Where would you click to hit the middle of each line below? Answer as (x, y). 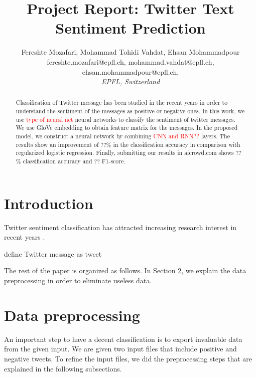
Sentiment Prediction (131, 28)
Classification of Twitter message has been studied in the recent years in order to (122, 103)
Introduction (49, 203)
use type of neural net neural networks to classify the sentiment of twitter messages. (125, 119)
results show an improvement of (57, 144)
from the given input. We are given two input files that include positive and (120, 349)
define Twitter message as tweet (53, 253)
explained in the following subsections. (63, 368)
